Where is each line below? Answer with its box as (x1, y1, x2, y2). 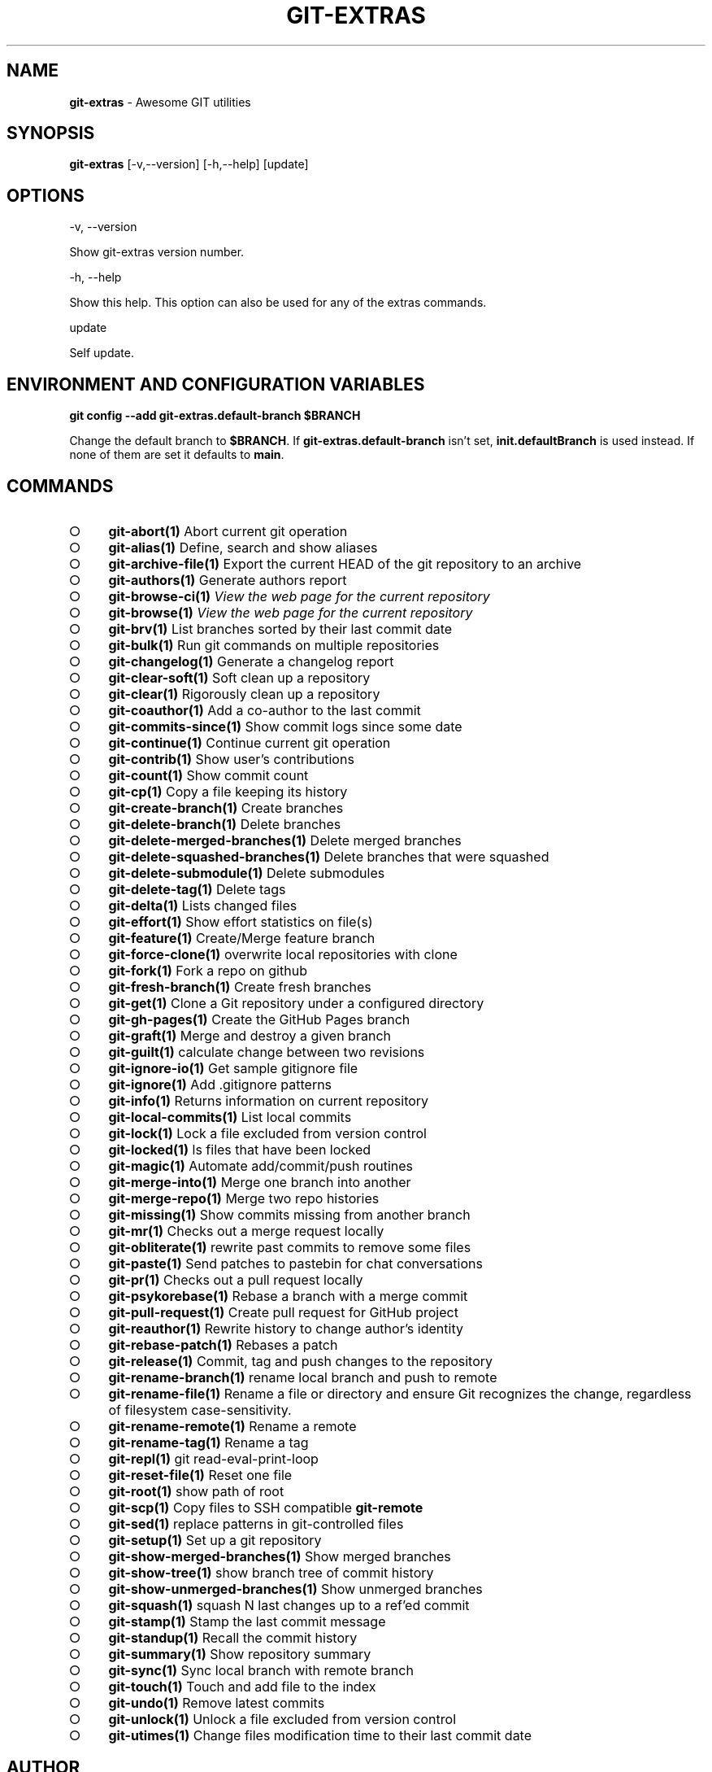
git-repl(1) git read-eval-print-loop (108, 1450, 319, 1467)
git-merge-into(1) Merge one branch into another (108, 1173, 411, 1190)
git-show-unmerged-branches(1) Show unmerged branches (108, 1580, 483, 1597)
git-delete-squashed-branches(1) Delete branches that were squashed (108, 848, 549, 865)
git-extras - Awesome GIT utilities (69, 94, 251, 109)
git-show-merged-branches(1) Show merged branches (108, 1547, 451, 1565)
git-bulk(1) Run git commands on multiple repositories (108, 636, 440, 653)
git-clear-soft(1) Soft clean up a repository (108, 669, 371, 686)
